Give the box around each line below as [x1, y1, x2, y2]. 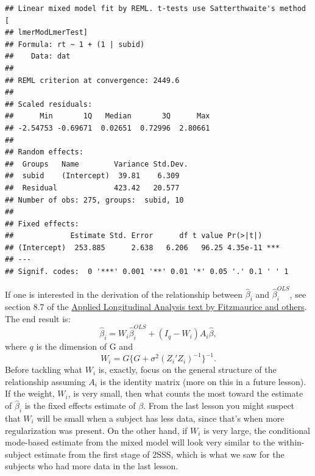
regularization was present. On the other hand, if [5, 424, 188, 436]
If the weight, [5, 387, 55, 400]
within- [277, 436, 305, 449]
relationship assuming [5, 375, 86, 388]
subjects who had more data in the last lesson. [5, 460, 179, 472]
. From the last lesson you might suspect [143, 399, 295, 412]
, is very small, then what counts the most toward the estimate [68, 387, 303, 400]
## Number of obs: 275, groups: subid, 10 [5, 195, 184, 204]
